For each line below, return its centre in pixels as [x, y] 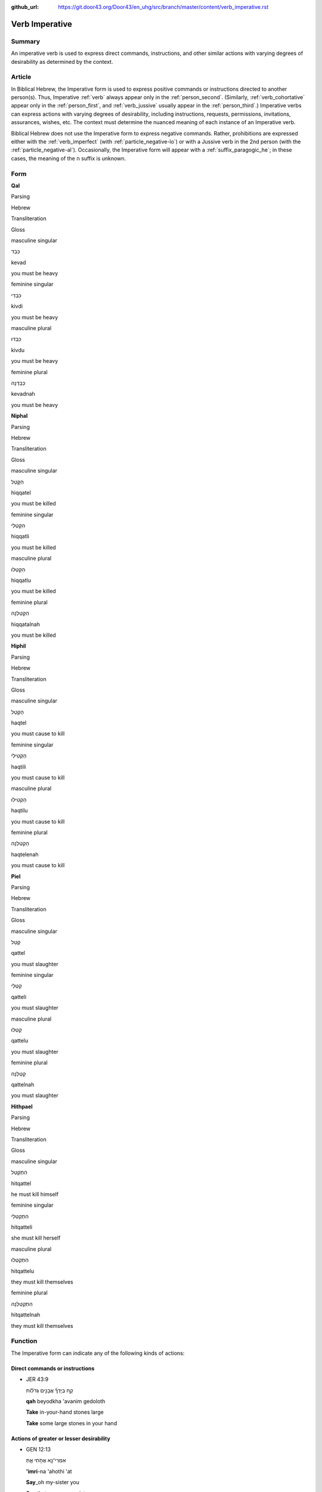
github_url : [25, 7]
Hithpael [22, 1106]
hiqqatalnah [25, 624]
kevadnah [23, 394]
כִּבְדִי [16, 295]
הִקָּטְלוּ [18, 569]
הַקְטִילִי [19, 756]
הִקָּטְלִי [18, 526]
